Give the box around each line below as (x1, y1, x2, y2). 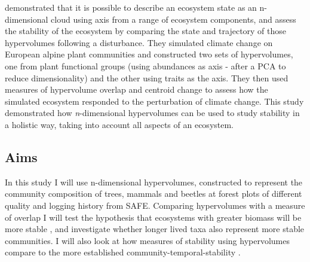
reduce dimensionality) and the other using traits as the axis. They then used (5, 71, 288, 84)
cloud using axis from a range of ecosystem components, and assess (51, 13, 296, 25)
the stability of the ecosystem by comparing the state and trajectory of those (5, 25, 287, 37)
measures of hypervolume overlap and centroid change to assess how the (5, 83, 268, 96)
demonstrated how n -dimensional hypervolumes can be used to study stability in (5, 106, 300, 119)
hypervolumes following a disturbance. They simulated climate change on (5, 36, 273, 48)
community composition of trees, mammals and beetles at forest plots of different (5, 187, 302, 200)
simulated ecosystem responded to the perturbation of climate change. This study (5, 95, 304, 107)
